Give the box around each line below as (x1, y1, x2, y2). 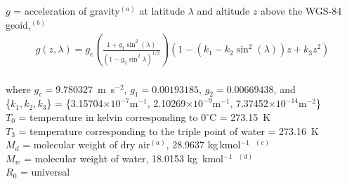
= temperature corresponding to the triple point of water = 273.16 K (18, 123, 319, 138)
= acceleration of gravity (13, 3, 120, 17)
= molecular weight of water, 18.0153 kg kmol (24, 150, 223, 165)
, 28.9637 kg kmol (166, 137, 241, 152)
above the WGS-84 (261, 3, 342, 17)
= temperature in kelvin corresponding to (18, 110, 198, 125)
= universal (20, 164, 70, 179)
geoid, (6, 17, 31, 31)
